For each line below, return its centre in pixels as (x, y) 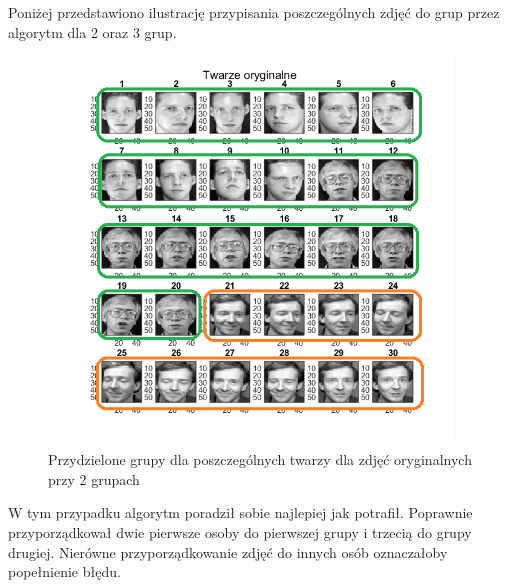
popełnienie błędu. (64, 571)
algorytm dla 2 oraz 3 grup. (92, 31)
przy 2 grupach (94, 478)
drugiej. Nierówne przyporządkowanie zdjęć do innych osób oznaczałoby (228, 551)
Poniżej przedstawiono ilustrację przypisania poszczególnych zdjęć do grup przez (254, 12)
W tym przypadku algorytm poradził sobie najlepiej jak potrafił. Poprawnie (240, 512)
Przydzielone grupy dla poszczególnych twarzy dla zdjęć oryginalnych (260, 459)
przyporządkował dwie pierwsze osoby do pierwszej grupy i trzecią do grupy (240, 532)
